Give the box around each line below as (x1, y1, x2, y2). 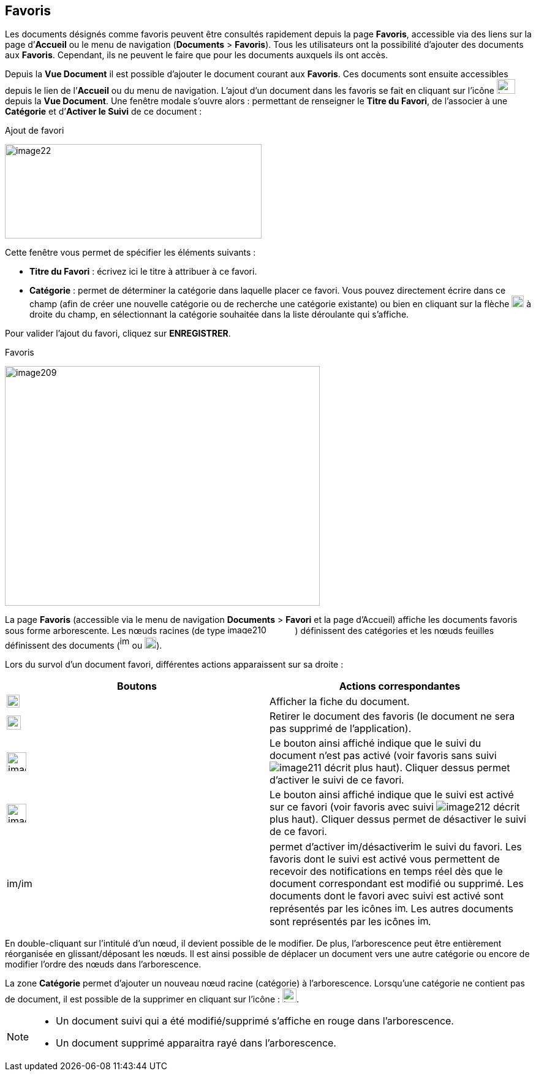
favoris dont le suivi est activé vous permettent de (270, 853, 500, 866)
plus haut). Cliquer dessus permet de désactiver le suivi (270, 813, 526, 826)
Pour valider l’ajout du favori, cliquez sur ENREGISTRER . (5, 328, 231, 339)
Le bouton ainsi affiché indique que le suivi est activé (270, 788, 514, 801)
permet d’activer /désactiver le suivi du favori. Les (270, 841, 522, 853)
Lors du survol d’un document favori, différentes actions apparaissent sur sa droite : (5, 659, 344, 670)
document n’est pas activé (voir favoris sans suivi (270, 749, 497, 762)
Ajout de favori (5, 125, 64, 136)
